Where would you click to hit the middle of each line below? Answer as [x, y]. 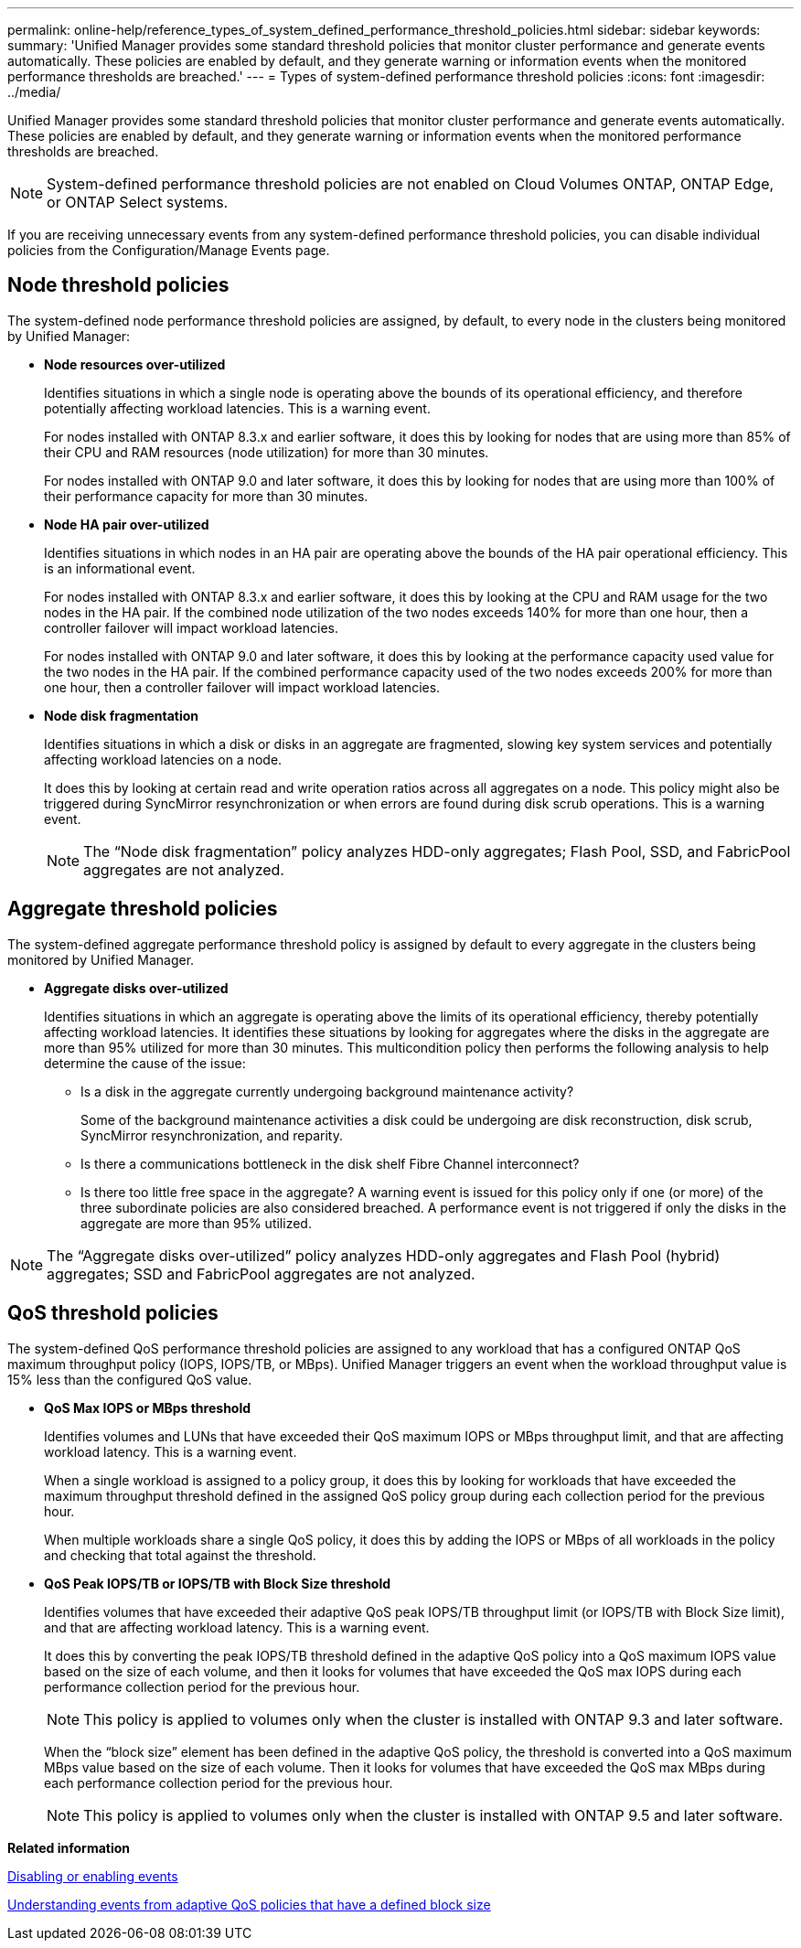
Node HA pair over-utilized [127, 524]
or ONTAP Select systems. [138, 202]
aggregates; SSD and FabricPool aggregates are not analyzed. [261, 1274]
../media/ [34, 92]
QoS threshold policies [113, 1313]
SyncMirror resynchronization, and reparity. [212, 1135]
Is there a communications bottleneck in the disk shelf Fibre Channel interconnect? [330, 1163]
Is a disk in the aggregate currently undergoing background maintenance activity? [327, 1091]
